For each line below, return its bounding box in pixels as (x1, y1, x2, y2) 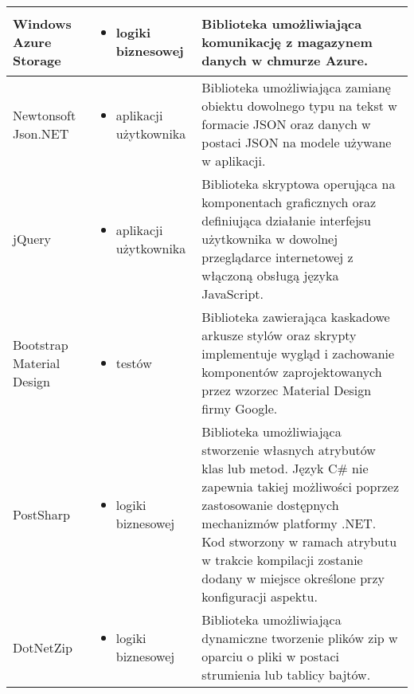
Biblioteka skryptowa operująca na (201, 174, 396, 193)
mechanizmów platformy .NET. (201, 514, 377, 532)
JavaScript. (201, 284, 264, 303)
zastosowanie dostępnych (201, 496, 339, 514)
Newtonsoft (13, 105, 76, 124)
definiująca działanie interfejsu (201, 211, 372, 229)
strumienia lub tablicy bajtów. (201, 665, 371, 684)
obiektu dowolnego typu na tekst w (201, 96, 397, 115)
